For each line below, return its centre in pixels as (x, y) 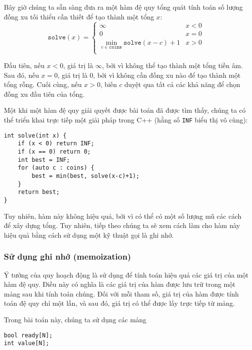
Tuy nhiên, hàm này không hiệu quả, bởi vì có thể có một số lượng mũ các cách (123, 216)
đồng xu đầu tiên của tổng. (44, 94)
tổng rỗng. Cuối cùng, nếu (43, 84)
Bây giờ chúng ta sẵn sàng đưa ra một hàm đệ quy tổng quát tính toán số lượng (124, 7)
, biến (109, 84)
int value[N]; (27, 343)
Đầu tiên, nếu (24, 65)
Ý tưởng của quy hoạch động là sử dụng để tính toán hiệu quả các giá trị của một (126, 274)
